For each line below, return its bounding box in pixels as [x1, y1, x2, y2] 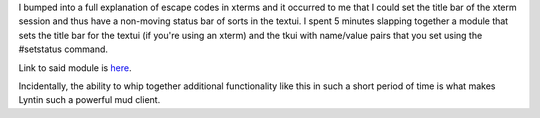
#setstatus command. [18, 43, 109, 55]
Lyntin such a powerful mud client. [18, 94, 161, 106]
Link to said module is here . [18, 61, 132, 74]
